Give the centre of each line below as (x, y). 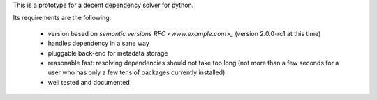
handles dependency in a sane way (99, 43)
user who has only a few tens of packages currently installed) (136, 72)
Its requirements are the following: (62, 18)
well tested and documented (89, 82)
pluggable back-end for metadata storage (108, 53)
